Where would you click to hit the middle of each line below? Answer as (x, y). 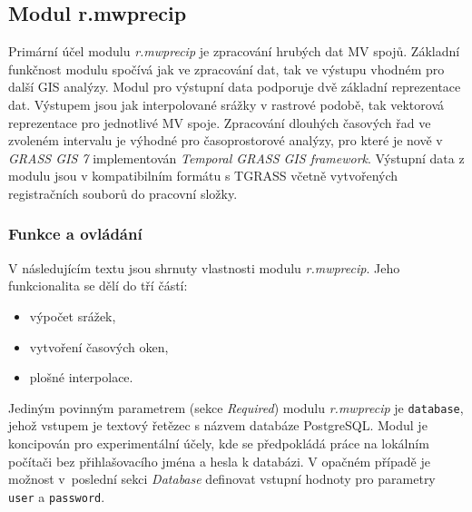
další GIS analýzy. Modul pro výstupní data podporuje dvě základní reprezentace (235, 87)
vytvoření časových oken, (99, 346)
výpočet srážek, (73, 315)
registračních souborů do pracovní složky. (123, 193)
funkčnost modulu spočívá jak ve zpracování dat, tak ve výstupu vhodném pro (226, 69)
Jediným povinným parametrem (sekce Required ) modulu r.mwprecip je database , (236, 407)
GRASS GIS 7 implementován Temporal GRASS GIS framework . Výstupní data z (236, 158)
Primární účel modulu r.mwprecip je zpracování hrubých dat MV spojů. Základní (234, 51)
